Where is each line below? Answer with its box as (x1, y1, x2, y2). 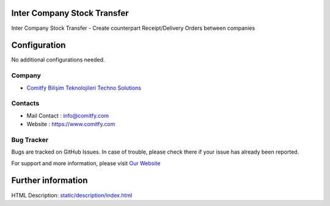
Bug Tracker (11, 135, 49, 144)
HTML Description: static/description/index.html (11, 191, 133, 199)
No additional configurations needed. (11, 56, 105, 63)
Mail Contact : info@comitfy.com (26, 112, 109, 119)
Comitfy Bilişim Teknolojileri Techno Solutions (26, 84, 142, 91)
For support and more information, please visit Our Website (11, 159, 161, 167)
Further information (11, 176, 88, 186)
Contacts (11, 99, 40, 108)
